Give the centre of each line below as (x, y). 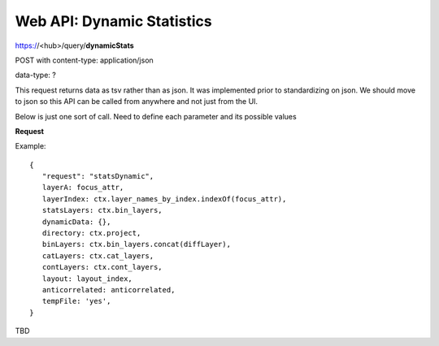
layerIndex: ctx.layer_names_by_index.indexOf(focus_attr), (164, 199)
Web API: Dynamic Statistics (114, 21)
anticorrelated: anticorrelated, (109, 290)
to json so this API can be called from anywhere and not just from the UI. (137, 102)
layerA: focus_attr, (83, 188)
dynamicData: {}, (76, 222)
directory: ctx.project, (91, 233)
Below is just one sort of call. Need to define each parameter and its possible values (156, 116)
